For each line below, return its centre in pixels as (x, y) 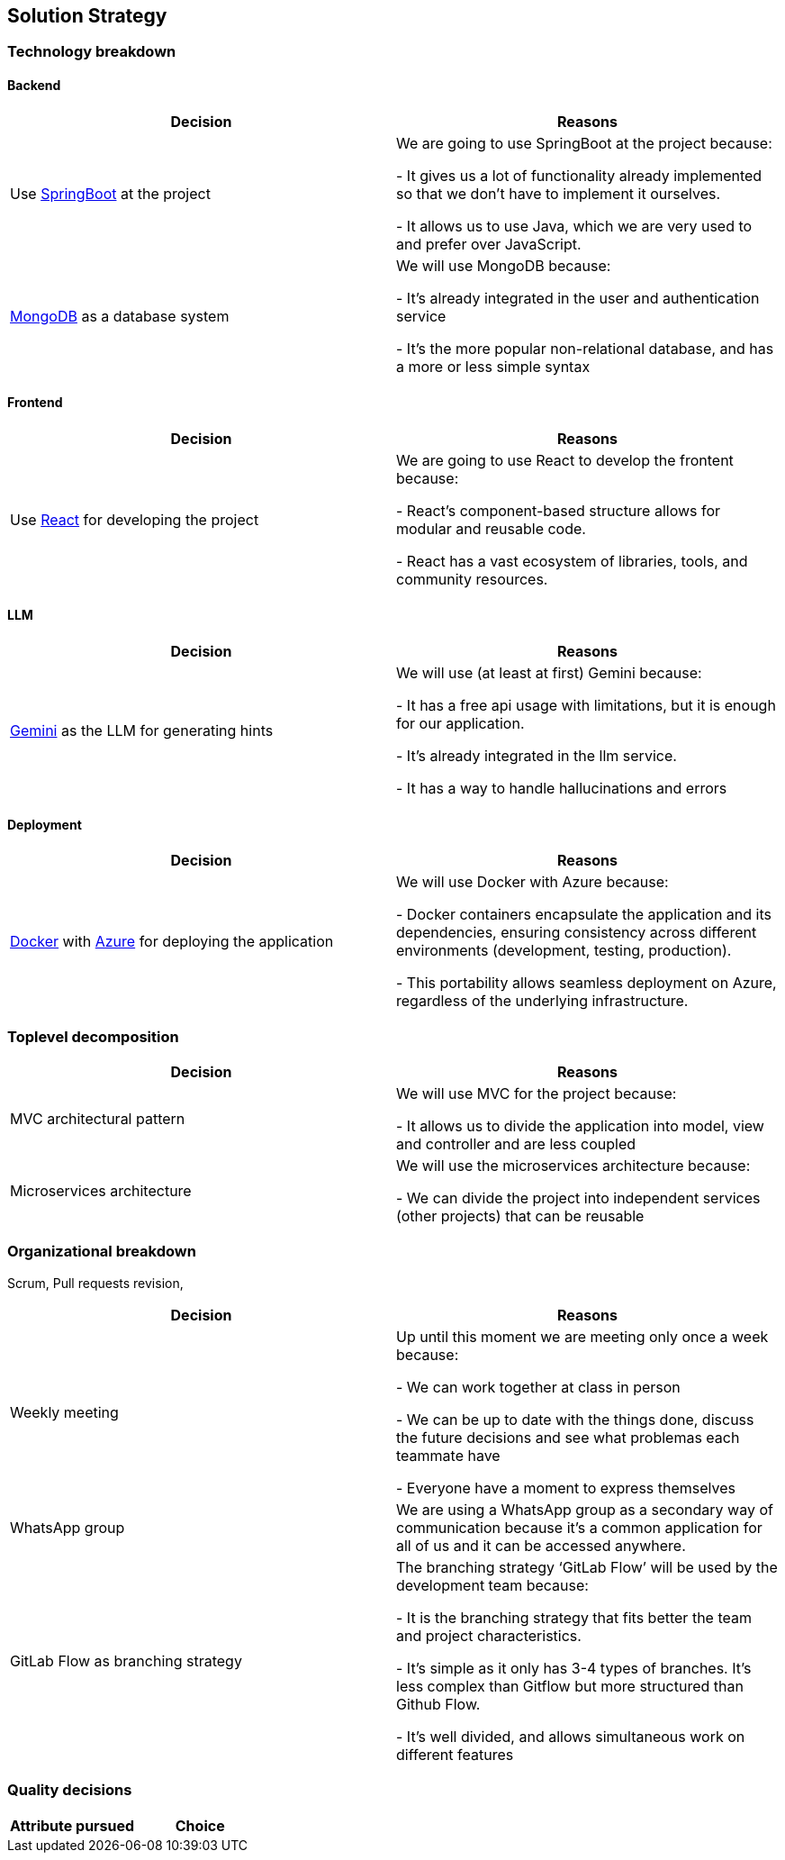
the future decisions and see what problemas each (568, 1437)
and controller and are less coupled (516, 1144)
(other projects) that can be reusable (520, 1216)
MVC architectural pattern (98, 1119)
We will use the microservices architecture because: (573, 1166)
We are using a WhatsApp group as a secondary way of (585, 1509)
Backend (34, 86)
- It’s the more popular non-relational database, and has (585, 348)
